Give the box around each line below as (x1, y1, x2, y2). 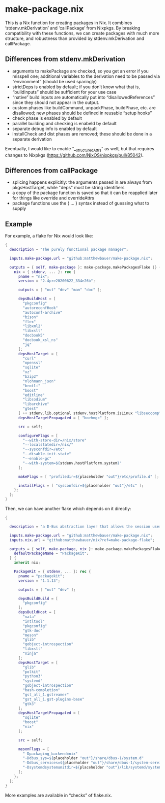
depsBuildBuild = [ (18, 596, 58, 601)
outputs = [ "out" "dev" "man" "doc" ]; (18, 287, 102, 293)
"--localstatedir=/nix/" (23, 442, 74, 447)
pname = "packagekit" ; (18, 573, 65, 578)
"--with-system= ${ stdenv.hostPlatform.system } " (23, 461, 122, 466)
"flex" (23, 319, 36, 324)
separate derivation (12, 136, 52, 142)
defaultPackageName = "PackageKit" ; (14, 551, 89, 556)
